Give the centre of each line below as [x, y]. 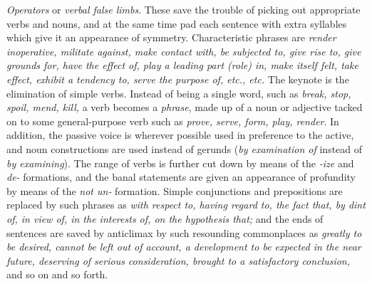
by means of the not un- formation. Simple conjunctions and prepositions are [175, 190]
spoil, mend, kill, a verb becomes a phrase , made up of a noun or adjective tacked [185, 107]
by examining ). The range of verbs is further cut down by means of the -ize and [180, 163]
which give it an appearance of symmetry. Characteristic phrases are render [171, 37]
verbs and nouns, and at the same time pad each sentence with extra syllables [177, 23]
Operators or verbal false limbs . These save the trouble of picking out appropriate [184, 9]
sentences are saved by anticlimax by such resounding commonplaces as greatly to [184, 232]
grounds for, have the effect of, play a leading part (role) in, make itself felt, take [182, 65]
